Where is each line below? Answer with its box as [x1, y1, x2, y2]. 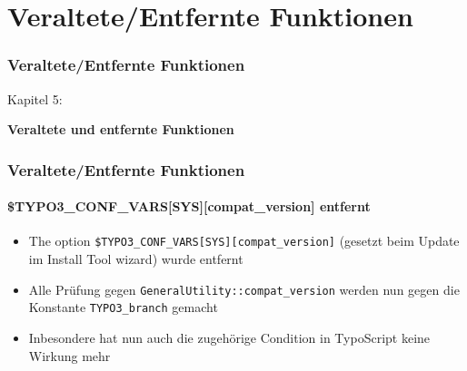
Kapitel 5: [7, 89, 63, 108]
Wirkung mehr [28, 346, 111, 365]
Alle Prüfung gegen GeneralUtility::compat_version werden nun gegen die [28, 279, 460, 298]
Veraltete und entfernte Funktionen [7, 120, 234, 139]
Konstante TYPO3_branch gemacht [28, 298, 218, 317]
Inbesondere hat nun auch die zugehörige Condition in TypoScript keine [28, 327, 431, 347]
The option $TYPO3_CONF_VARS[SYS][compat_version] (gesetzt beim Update [28, 231, 460, 250]
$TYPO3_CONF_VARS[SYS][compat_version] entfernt [7, 197, 371, 216]
